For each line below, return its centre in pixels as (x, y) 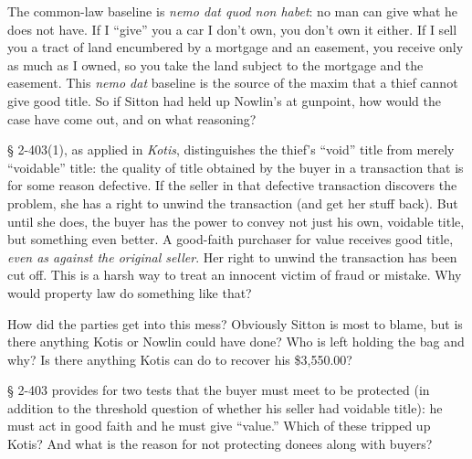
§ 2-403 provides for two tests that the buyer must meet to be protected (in (219, 390)
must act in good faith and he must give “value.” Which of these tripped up (219, 426)
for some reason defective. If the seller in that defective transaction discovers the (232, 185)
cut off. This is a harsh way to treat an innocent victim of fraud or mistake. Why (235, 275)
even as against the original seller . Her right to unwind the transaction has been (232, 256)
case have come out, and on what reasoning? (132, 118)
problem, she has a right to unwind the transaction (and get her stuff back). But (233, 203)
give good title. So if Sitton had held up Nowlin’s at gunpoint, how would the (224, 100)
